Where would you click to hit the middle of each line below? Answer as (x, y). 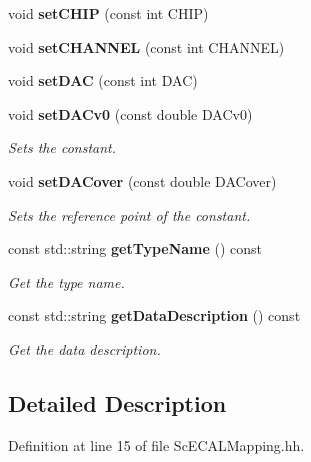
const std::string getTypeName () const (135, 248)
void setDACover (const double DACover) (142, 180)
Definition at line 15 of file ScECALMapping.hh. (156, 444)
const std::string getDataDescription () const (154, 315)
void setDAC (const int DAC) (103, 80)
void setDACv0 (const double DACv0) (130, 113)
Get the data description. (84, 348)
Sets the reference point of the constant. (129, 214)
